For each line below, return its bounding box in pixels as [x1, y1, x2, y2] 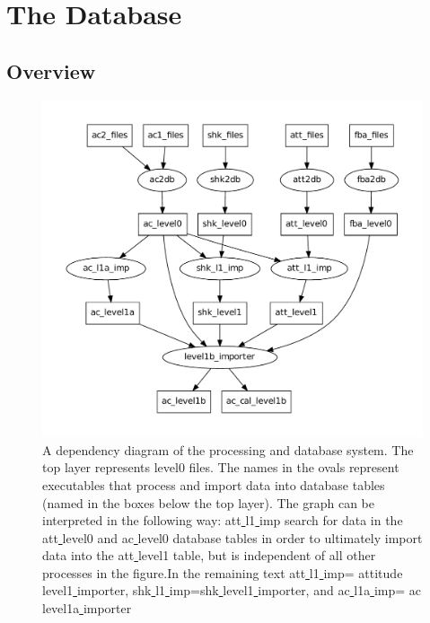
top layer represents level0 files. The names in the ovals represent [42, 458, 399, 477]
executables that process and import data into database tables [42, 475, 385, 494]
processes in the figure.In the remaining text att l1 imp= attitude [42, 563, 403, 582]
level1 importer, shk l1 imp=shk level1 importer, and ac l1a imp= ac [42, 581, 421, 600]
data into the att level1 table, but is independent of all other [42, 546, 376, 565]
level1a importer [42, 599, 132, 618]
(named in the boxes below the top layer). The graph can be [42, 493, 374, 512]
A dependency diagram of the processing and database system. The [42, 440, 414, 459]
